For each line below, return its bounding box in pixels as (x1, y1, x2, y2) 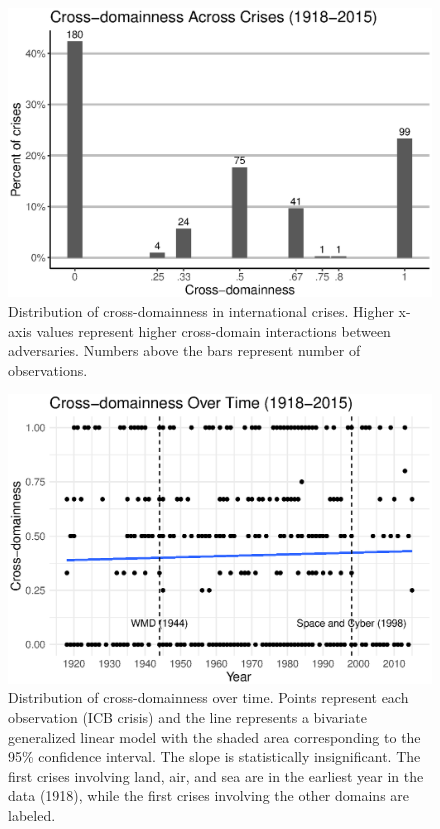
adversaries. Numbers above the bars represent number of (8, 340, 361, 361)
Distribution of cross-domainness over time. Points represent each (8, 687, 409, 708)
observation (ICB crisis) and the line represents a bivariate (8, 707, 367, 727)
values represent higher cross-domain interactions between (36, 320, 391, 341)
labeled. (8, 804, 56, 825)
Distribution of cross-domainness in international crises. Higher (8, 301, 394, 322)
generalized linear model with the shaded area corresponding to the (8, 726, 421, 747)
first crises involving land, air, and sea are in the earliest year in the (8, 765, 424, 786)
